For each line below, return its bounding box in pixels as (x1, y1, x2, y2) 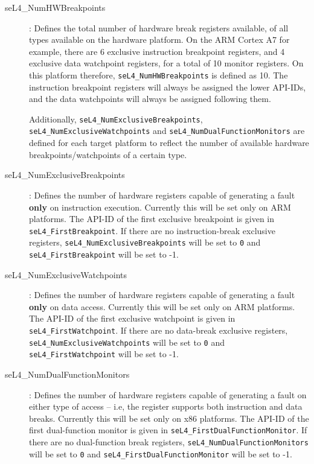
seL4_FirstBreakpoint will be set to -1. (29, 248, 179, 260)
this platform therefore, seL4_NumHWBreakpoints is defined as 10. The (29, 68, 288, 81)
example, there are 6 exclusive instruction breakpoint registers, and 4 (29, 45, 285, 57)
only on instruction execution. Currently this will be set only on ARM (29, 200, 291, 213)
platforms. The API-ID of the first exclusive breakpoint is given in (29, 212, 275, 225)
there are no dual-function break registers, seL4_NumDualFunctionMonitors (29, 436, 309, 448)
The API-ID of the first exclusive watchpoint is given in (29, 312, 235, 325)
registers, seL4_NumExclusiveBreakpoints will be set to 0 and (29, 236, 261, 249)
